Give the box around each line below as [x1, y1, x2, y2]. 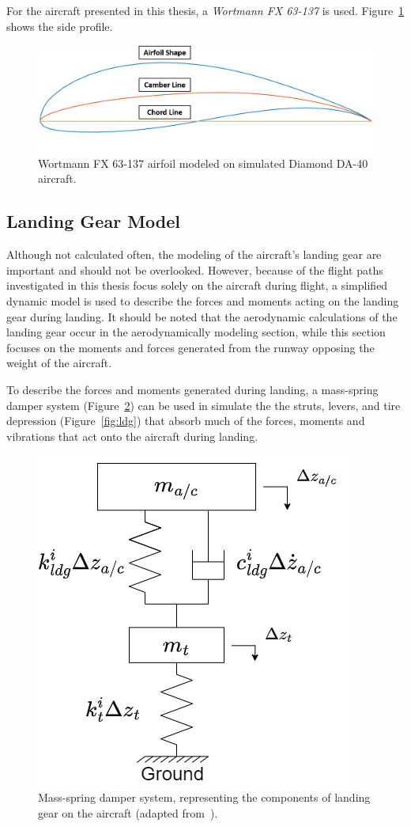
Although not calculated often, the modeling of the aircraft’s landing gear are [6, 246, 382, 263]
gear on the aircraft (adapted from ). [38, 804, 218, 821]
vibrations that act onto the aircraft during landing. [6, 427, 258, 444]
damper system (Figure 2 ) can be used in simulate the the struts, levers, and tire [6, 396, 401, 413]
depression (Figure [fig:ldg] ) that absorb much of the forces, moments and [6, 412, 365, 429]
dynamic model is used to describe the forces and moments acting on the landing [6, 293, 399, 309]
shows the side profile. [6, 17, 113, 34]
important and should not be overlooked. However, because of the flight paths [6, 261, 383, 278]
